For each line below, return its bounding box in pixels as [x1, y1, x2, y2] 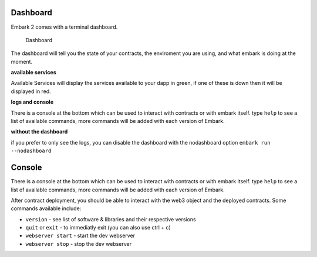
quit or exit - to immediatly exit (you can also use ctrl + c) [25, 224, 171, 231]
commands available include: [11, 205, 82, 212]
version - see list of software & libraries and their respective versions [25, 215, 196, 222]
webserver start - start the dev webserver [25, 232, 135, 239]
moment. [11, 58, 32, 65]
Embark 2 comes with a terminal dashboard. [11, 23, 118, 30]
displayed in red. [11, 88, 51, 95]
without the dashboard [11, 128, 68, 135]
